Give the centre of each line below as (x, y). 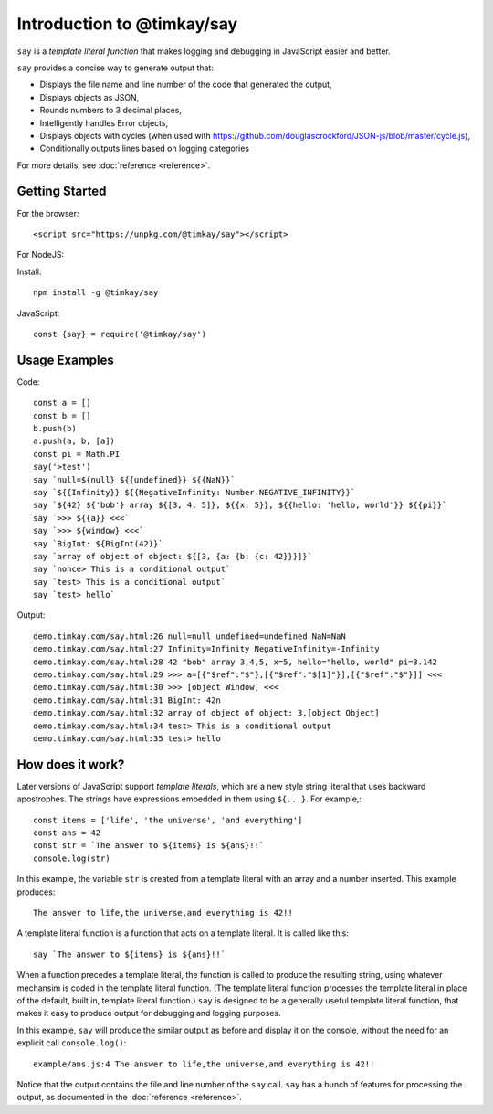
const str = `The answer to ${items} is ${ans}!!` (149, 846)
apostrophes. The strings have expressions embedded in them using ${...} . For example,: (189, 799)
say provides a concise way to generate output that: (115, 68)
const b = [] (62, 415)
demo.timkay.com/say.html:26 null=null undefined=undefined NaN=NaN (189, 636)
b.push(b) (55, 428)
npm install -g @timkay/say (96, 293)
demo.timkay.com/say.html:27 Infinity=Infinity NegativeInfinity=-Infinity (206, 649)
